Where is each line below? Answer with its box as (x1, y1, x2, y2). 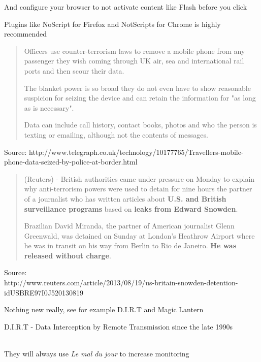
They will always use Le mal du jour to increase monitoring (4, 348, 189, 359)
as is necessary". (24, 102, 74, 113)
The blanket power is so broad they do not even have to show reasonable (24, 82, 251, 93)
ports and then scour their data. (24, 65, 124, 76)
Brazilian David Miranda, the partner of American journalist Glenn (24, 220, 235, 231)
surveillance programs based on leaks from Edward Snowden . (24, 203, 238, 214)
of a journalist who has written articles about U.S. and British (24, 193, 226, 204)
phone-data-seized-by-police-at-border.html (4, 156, 138, 167)
